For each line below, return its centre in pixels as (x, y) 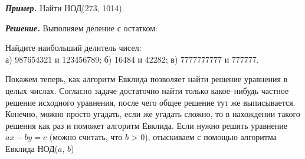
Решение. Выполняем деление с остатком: (81, 27)
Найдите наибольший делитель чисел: (73, 48)
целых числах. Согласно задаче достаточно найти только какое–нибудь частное (147, 90)
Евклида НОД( (32, 148)
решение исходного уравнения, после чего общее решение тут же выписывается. (150, 102)
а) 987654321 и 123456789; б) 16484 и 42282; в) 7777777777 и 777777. (132, 59)
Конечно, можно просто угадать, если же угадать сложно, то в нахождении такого (153, 114)
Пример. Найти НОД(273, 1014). (65, 8)
